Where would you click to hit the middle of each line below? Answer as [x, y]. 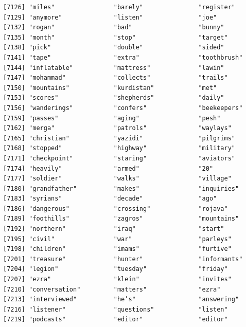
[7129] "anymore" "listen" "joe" [110, 17]
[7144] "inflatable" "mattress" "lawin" [114, 68]
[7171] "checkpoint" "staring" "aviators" [119, 158]
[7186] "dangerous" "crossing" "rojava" [116, 208]
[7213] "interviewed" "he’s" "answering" [121, 299]
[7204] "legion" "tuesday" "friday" [116, 269]
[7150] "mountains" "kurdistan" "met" [110, 88]
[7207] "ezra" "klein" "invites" [117, 279]
